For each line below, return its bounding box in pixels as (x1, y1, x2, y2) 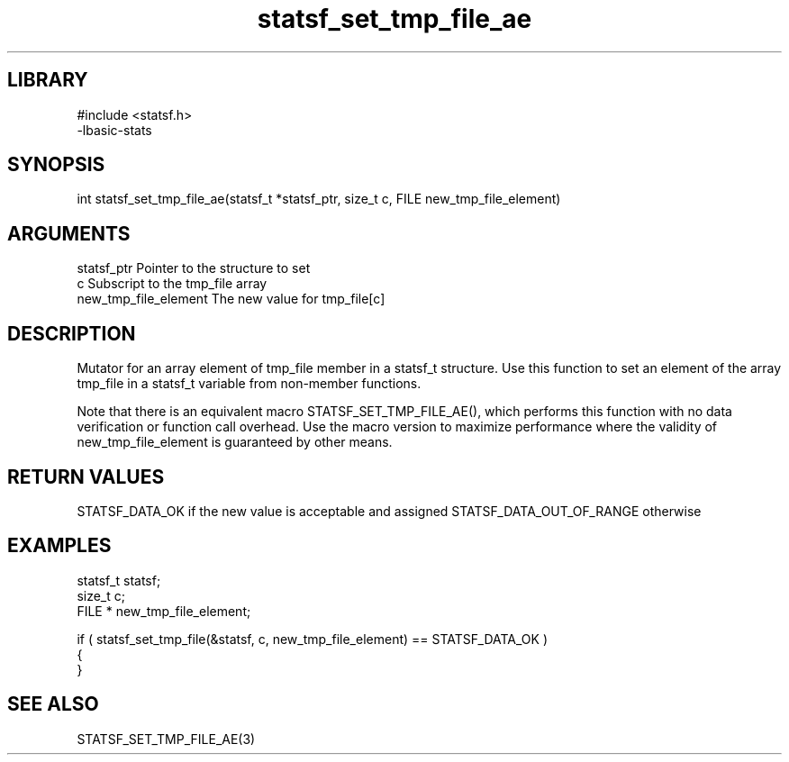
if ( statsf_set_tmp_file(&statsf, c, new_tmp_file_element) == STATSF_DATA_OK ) (77, 630, 548, 647)
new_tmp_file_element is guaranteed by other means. (77, 434, 393, 450)
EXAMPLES (7, 534, 112, 558)
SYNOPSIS (7, 153, 105, 177)
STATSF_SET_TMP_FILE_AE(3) (77, 730, 256, 747)
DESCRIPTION (7, 322, 136, 345)
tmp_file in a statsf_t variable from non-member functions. (77, 376, 422, 392)
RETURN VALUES (7, 465, 165, 488)
